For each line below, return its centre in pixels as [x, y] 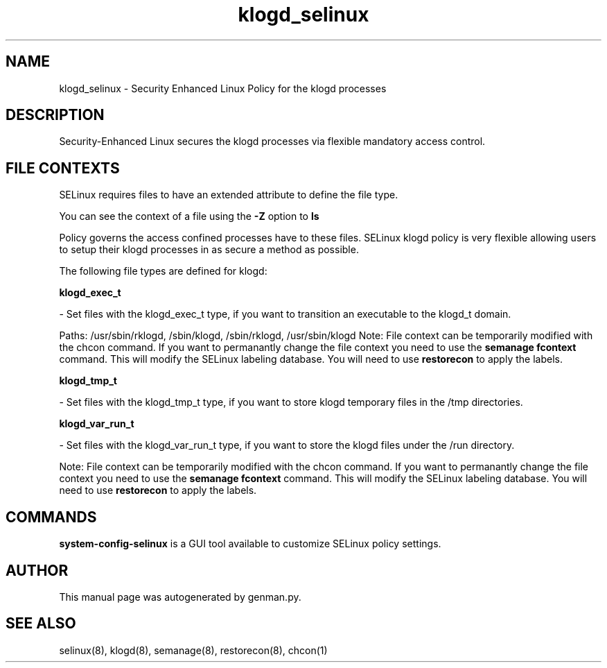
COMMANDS [51, 517]
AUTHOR [37, 570]
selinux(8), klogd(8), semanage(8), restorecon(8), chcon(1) [193, 650]
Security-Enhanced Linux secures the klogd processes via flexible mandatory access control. [272, 142]
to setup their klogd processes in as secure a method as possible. [209, 250]
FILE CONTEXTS [63, 168]
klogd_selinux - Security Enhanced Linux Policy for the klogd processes [223, 88]
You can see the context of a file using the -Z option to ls [189, 216]
